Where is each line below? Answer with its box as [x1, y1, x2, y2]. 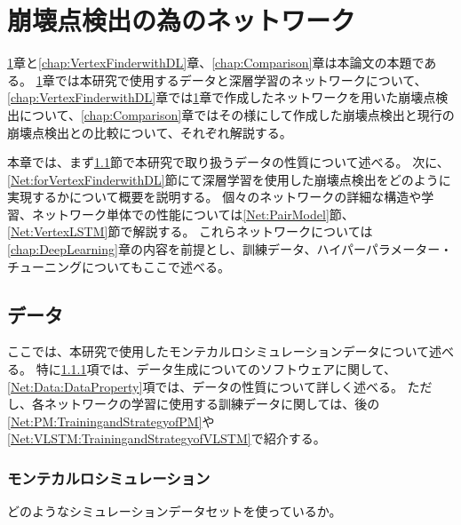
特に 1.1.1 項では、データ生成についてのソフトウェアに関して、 [36, 360, 396, 378]
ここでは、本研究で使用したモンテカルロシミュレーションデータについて [7, 342, 430, 361]
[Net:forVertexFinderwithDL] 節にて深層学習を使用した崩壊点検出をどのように [7, 170, 451, 188]
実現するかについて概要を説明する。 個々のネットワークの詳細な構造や [7, 187, 422, 206]
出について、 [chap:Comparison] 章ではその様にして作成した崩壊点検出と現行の [7, 105, 455, 123]
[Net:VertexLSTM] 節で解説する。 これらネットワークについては [7, 222, 373, 241]
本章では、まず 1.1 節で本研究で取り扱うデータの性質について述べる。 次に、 [7, 153, 449, 171]
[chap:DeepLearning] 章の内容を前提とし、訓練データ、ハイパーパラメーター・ [7, 240, 453, 259]
